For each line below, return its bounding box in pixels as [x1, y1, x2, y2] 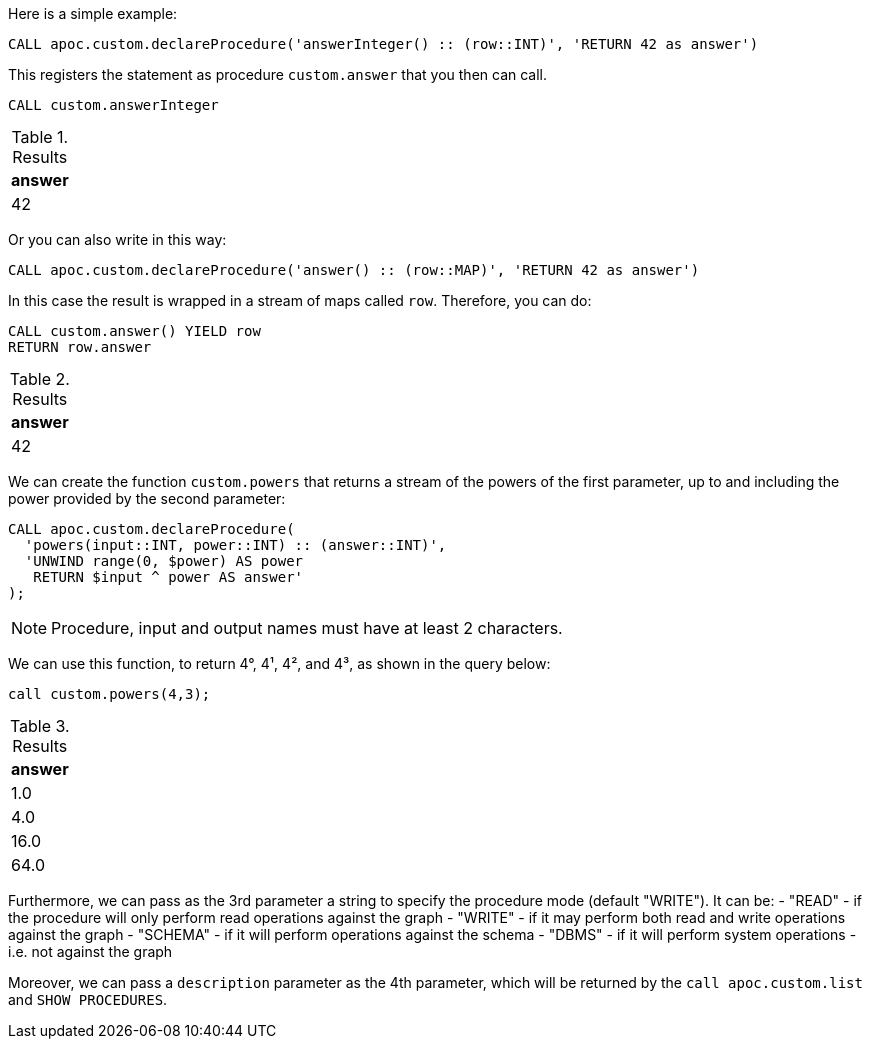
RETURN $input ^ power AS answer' [33, 569, 304, 585]
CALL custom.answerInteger [8, 97, 219, 113]
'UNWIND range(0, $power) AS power [24, 553, 304, 569]
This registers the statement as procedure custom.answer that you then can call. [8, 66, 548, 83]
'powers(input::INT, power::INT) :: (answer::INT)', [24, 537, 447, 553]
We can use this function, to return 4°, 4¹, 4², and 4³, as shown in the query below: [8, 655, 551, 672]
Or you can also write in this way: [8, 231, 227, 248]
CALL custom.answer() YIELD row [8, 323, 261, 339]
